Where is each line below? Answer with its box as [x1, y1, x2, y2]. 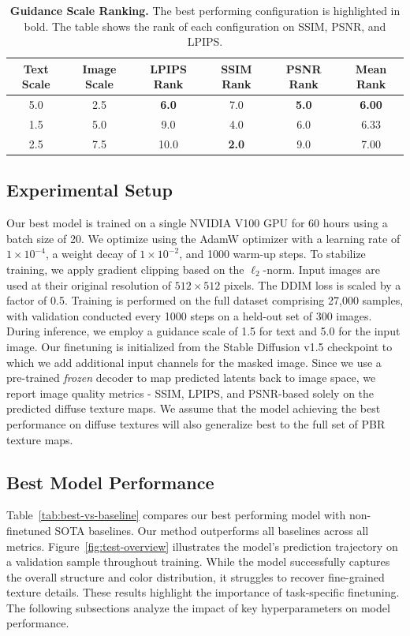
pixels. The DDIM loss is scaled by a [224, 276, 401, 293]
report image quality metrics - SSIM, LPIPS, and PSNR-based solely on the [6, 384, 375, 401]
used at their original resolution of [6, 276, 172, 293]
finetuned [6, 522, 51, 538]
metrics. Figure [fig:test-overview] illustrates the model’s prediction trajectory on [6, 537, 398, 554]
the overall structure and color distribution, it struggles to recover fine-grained [6, 568, 385, 585]
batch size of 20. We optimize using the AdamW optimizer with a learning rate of [6, 230, 401, 246]
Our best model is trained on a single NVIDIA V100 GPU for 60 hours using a [6, 215, 388, 231]
